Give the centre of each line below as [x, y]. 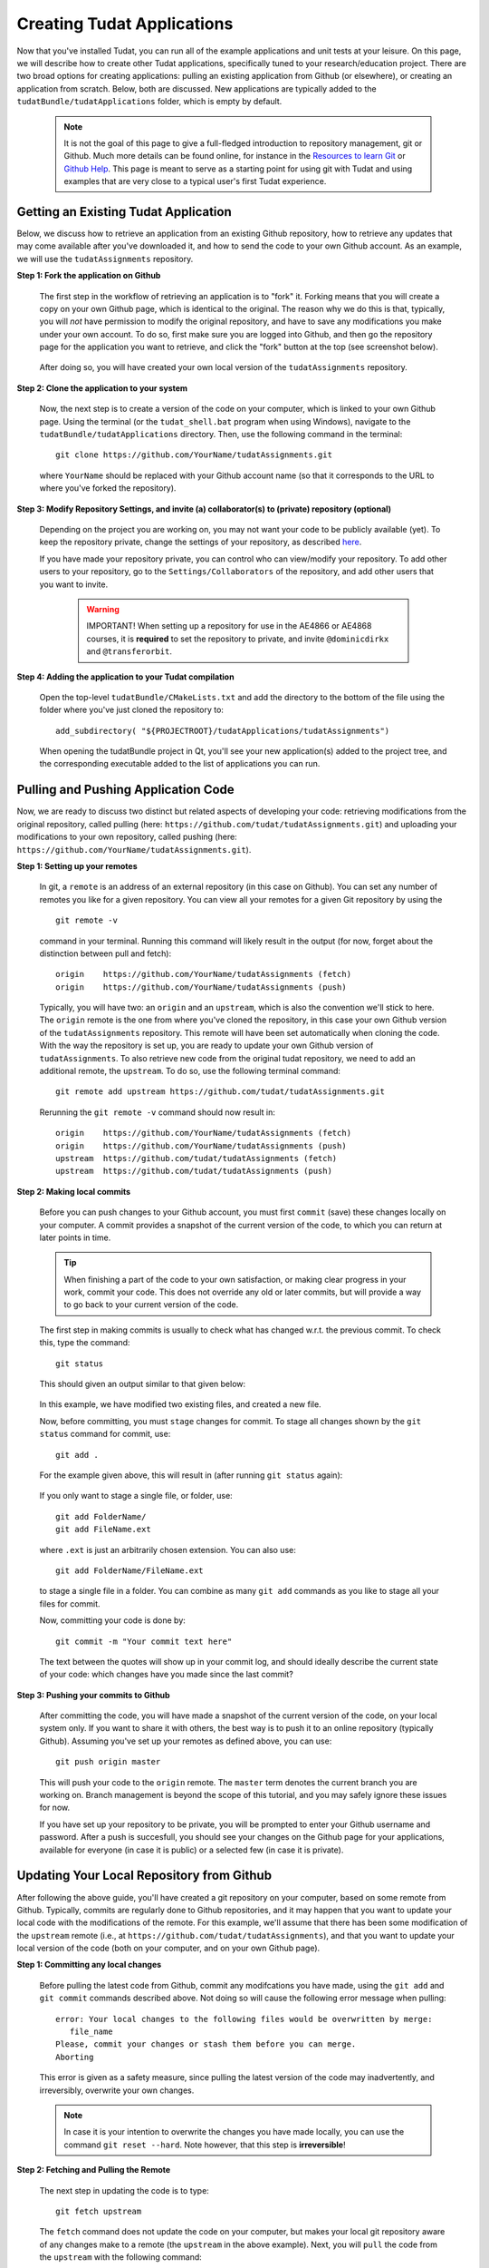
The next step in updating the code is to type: [125, 2190]
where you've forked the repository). [108, 488]
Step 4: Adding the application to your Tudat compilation [125, 677]
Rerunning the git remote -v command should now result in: [158, 1112]
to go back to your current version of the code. [151, 1305]
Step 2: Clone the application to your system [102, 388]
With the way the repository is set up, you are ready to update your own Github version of [206, 1046]
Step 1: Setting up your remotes [77, 865]
